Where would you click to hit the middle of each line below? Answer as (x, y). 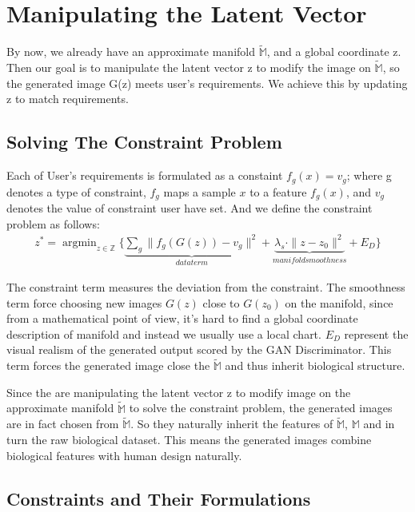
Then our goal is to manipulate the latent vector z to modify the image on (189, 67)
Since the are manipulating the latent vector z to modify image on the (179, 392)
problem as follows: (53, 223)
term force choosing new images (84, 302)
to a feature (278, 191)
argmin (79, 242)
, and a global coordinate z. (334, 52)
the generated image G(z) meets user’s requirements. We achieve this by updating (207, 83)
